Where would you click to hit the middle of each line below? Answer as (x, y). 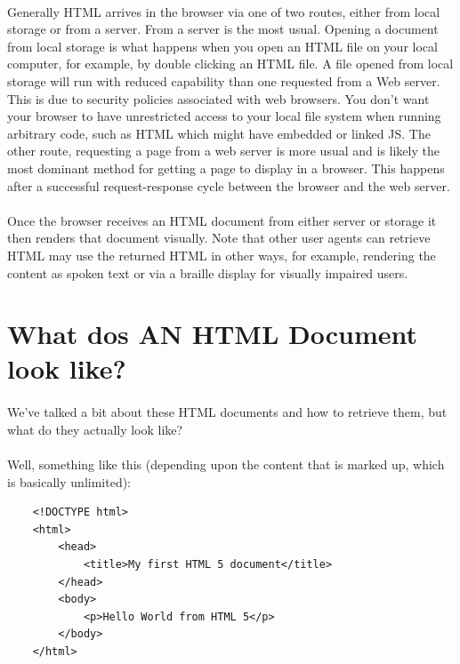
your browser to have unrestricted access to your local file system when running (224, 116)
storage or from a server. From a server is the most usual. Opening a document (223, 29)
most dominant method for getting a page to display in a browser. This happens (226, 168)
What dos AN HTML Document (213, 334)
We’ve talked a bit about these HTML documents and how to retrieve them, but (227, 412)
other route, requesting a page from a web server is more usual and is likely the (223, 151)
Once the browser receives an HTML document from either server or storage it (222, 220)
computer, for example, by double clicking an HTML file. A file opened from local (230, 64)
